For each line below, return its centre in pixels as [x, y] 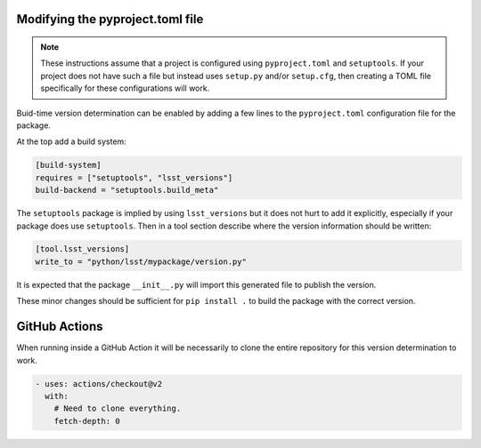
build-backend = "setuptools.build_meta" [127, 190]
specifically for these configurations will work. [125, 88]
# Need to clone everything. [118, 408]
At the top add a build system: [71, 141]
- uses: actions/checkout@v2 [99, 384]
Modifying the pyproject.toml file [110, 19]
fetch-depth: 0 [87, 421]
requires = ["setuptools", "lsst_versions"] [134, 177]
